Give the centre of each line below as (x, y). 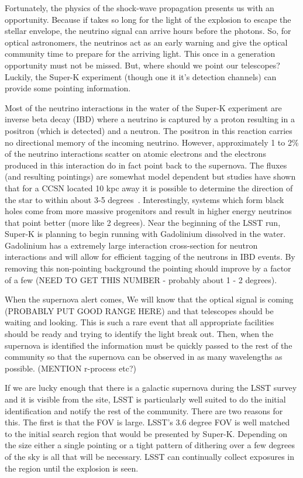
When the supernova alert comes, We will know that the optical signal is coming (149, 299)
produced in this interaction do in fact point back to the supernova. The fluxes (146, 165)
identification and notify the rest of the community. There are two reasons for (144, 410)
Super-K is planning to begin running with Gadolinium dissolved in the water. (145, 234)
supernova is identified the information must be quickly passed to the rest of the (149, 345)
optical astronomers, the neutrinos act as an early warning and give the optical (146, 42)
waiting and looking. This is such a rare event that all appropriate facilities (140, 322)
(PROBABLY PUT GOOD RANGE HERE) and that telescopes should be (139, 310)
